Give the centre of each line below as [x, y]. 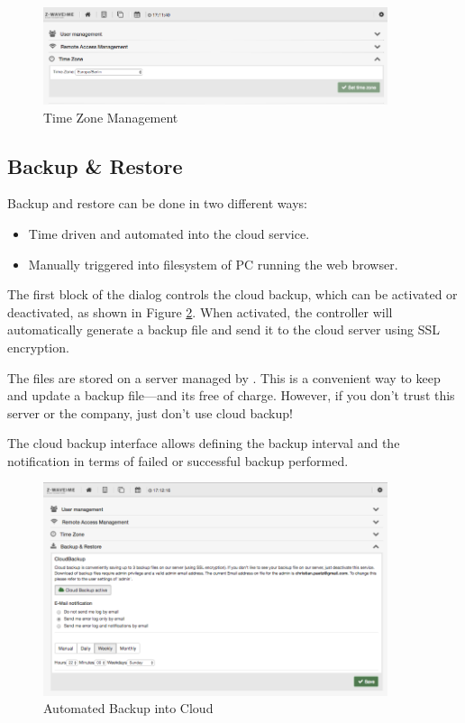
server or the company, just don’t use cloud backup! [150, 412]
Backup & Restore [95, 165]
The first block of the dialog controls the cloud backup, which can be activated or [232, 294]
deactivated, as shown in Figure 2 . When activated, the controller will [200, 311]
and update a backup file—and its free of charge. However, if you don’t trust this [231, 395]
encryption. [38, 347]
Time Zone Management [111, 117]
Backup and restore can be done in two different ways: [157, 203]
